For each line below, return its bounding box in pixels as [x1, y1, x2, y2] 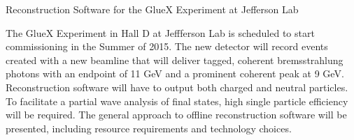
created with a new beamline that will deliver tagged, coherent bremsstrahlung [6, 52, 344, 67]
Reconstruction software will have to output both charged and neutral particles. [6, 79, 348, 94]
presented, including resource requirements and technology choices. [6, 120, 292, 135]
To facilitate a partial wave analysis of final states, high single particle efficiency [6, 93, 348, 108]
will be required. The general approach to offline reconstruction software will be [6, 107, 347, 122]
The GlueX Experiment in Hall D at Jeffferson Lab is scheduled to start [6, 25, 315, 40]
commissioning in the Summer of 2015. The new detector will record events [6, 39, 328, 54]
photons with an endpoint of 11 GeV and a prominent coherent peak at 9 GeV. [6, 66, 344, 81]
